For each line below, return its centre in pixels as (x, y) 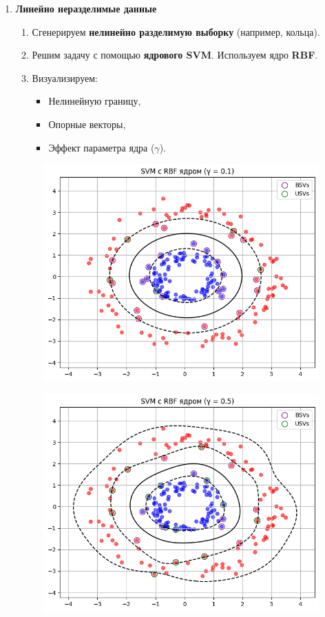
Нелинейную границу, (95, 101)
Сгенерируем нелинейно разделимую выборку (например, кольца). (176, 31)
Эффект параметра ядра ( (102, 147)
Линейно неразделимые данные (86, 8)
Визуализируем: (65, 77)
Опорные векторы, (87, 124)
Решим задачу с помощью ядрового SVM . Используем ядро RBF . (175, 55)
